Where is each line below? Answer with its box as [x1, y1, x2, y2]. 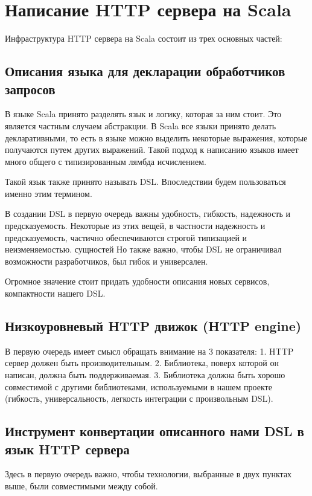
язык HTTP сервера [5, 439, 130, 458]
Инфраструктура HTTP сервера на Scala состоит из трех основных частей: [5, 32, 282, 45]
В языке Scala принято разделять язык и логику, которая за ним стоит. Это [5, 108, 282, 120]
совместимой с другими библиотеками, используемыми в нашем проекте [5, 380, 272, 393]
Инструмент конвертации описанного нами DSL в [5, 422, 304, 440]
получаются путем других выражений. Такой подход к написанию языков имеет [5, 143, 299, 156]
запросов [5, 79, 56, 98]
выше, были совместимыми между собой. [5, 479, 158, 492]
